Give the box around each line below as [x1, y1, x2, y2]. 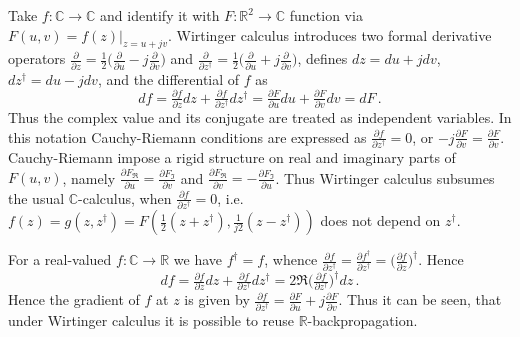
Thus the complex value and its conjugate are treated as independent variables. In [8, 107, 512, 128]
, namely [62, 167, 116, 188]
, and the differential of [97, 68, 240, 89]
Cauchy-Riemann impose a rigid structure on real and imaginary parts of [8, 147, 456, 168]
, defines [297, 48, 348, 69]
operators [8, 48, 66, 69]
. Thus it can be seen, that [338, 289, 502, 310]
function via [289, 5, 363, 25]
